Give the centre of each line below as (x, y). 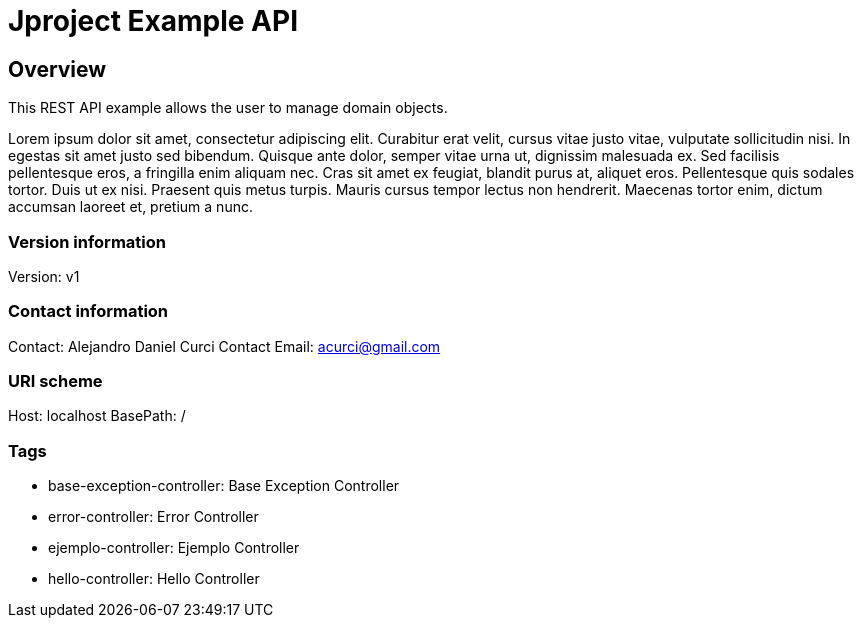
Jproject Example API (153, 21)
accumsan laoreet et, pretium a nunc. (130, 207)
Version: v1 (44, 276)
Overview (57, 69)
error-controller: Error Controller (153, 517)
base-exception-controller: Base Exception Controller (224, 486)
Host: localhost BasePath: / (97, 416)
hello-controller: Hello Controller (154, 579)
